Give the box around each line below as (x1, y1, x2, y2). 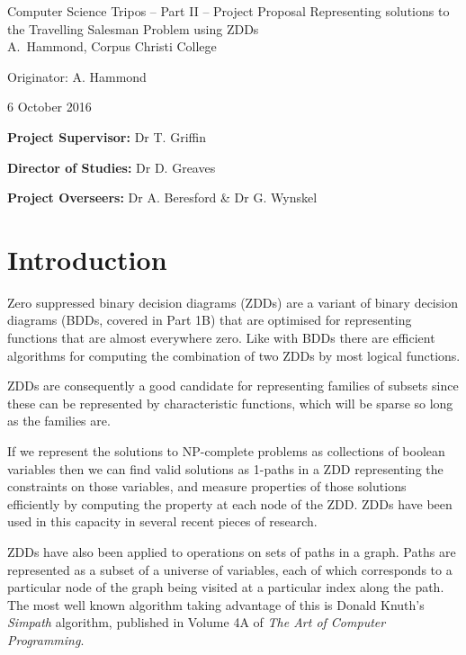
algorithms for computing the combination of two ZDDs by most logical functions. (7, 345, 461, 364)
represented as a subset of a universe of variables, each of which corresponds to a (7, 560, 453, 579)
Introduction (7, 240, 167, 277)
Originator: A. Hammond (7, 67, 147, 85)
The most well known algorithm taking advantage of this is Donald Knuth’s (7, 595, 425, 614)
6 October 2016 (7, 97, 92, 116)
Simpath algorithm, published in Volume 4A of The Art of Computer (7, 613, 386, 632)
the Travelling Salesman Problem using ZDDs (7, 19, 259, 38)
